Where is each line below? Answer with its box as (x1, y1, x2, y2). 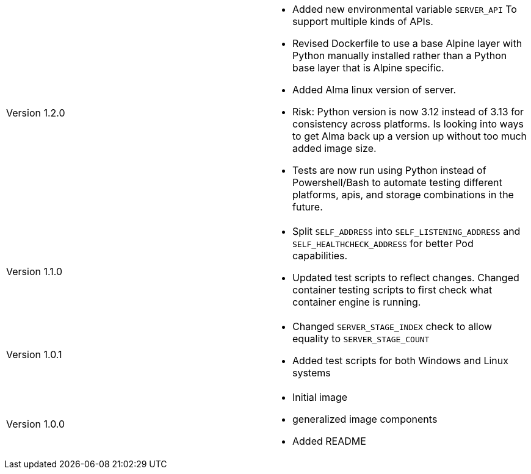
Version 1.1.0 (6, 265, 62, 278)
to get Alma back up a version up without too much (292, 130, 527, 142)
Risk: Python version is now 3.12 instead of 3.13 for (292, 106, 524, 118)
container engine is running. (292, 296, 421, 308)
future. (292, 201, 323, 213)
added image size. (292, 142, 377, 154)
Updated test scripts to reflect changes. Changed (292, 271, 519, 284)
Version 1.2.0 (6, 107, 65, 119)
